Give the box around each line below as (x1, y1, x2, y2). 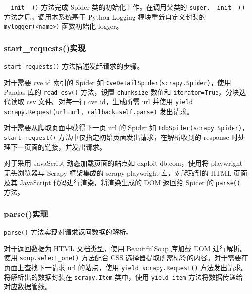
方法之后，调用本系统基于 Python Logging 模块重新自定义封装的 (4, 11, 206, 21)
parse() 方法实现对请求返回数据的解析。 (4, 226, 133, 236)
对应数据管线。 (4, 281, 52, 292)
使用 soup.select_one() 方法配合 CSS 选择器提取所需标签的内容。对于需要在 (4, 253, 249, 263)
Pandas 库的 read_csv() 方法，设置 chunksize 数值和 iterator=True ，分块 (4, 87, 239, 97)
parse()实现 (4, 207, 48, 219)
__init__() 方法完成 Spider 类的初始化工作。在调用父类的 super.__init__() (4, 2, 245, 12)
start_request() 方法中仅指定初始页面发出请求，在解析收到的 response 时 (4, 132, 238, 142)
